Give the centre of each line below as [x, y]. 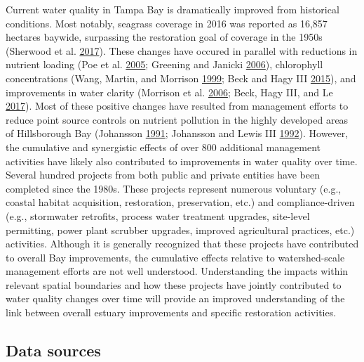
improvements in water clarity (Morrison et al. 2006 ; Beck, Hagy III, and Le [169, 92]
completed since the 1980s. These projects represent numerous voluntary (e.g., [174, 188]
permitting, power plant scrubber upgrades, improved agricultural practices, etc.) [180, 230]
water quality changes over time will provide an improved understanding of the [175, 298]
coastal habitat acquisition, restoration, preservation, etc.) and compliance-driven [180, 202]
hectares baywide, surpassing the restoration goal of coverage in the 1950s [164, 37]
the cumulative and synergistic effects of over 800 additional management [163, 147]
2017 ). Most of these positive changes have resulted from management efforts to [177, 106]
